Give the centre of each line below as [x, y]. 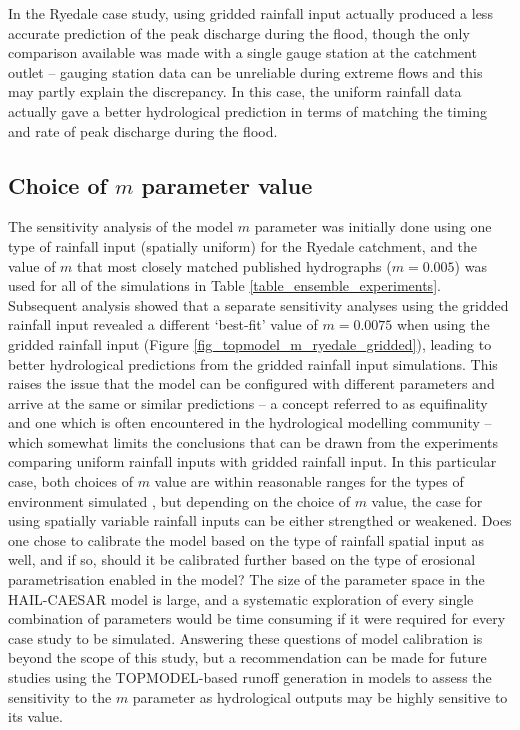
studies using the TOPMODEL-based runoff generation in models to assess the [250, 677]
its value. [35, 716]
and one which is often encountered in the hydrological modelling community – [250, 422]
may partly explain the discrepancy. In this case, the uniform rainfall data [235, 91]
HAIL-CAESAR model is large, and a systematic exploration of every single [241, 598]
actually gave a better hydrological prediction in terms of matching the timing [247, 110]
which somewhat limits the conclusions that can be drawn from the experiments [253, 441]
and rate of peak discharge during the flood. [143, 130]
